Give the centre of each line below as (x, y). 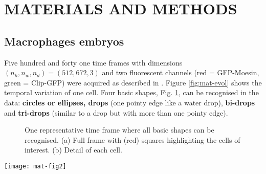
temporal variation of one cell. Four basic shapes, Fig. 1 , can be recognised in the (131, 92)
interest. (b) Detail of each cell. (73, 150)
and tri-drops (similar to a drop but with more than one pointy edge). (116, 112)
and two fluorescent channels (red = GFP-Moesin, (181, 72)
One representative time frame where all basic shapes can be (119, 130)
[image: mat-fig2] (35, 166)
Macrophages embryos (64, 41)
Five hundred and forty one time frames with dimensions (93, 62)
